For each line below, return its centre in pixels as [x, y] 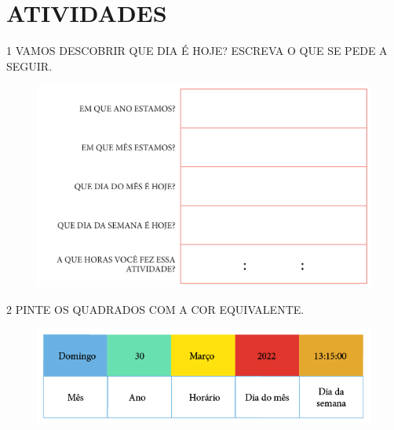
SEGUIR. [29, 66]
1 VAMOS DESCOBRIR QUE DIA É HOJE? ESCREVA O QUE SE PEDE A [197, 51]
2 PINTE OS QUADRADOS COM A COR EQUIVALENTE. [155, 309]
